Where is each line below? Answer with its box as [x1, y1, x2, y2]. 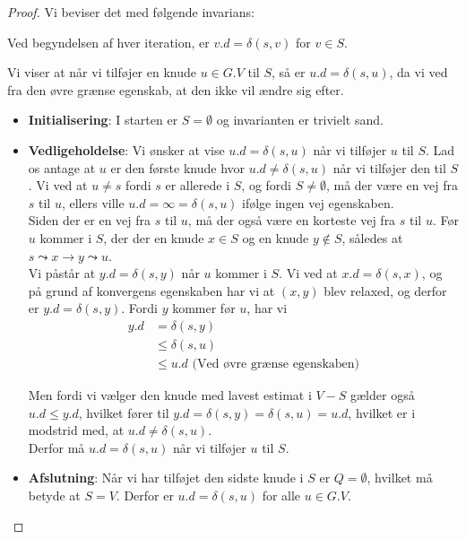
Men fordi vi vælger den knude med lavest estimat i [28, 386, 312, 404]
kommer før [172, 299, 236, 317]
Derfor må [28, 438, 85, 456]
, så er [272, 63, 306, 82]
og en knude [242, 228, 309, 247]
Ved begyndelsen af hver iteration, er [7, 32, 210, 51]
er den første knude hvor [110, 158, 246, 177]
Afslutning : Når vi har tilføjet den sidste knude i [28, 468, 304, 487]
